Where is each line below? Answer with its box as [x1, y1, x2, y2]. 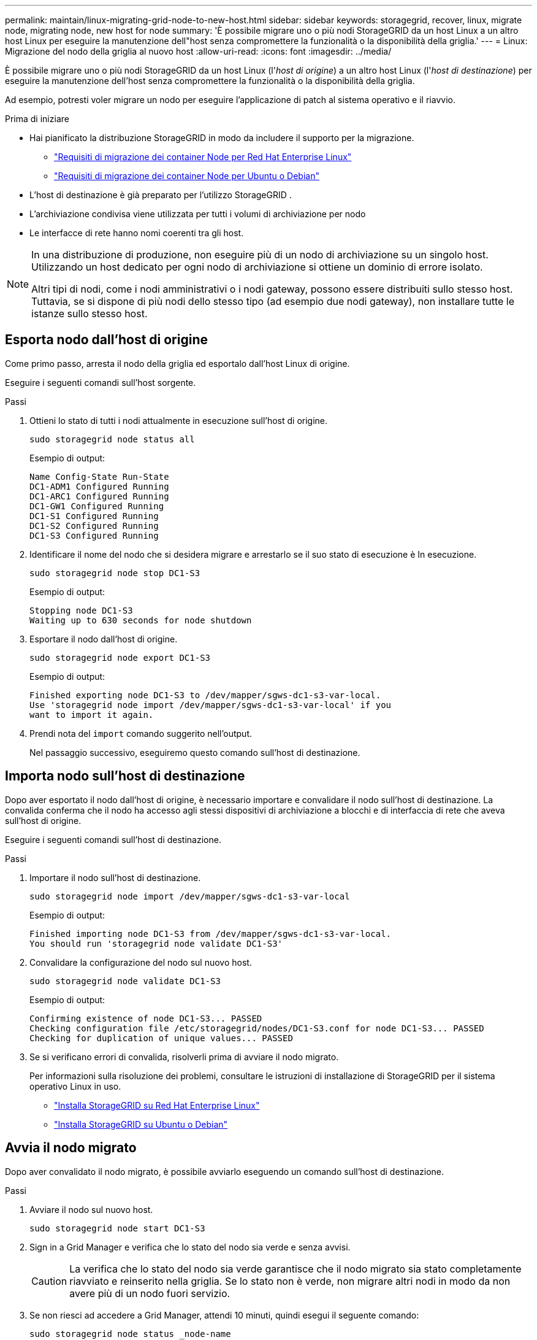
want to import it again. [29, 709, 154, 720]
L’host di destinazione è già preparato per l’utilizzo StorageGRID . [29, 190, 292, 200]
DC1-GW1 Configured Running [29, 501, 164, 511]
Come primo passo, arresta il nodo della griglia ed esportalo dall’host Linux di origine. [5, 358, 350, 369]
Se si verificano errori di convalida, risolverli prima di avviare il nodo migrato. [29, 1051, 339, 1062]
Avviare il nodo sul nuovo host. [29, 1204, 153, 1215]
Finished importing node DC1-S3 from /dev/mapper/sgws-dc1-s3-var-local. [29, 928, 392, 939]
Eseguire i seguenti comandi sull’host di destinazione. [5, 834, 221, 845]
